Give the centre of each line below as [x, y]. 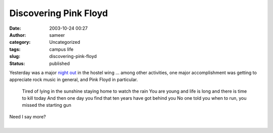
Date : [15, 28]
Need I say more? [28, 116]
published [60, 63]
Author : [18, 35]
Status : [17, 63]
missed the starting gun [47, 105]
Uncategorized [65, 42]
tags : [15, 49]
